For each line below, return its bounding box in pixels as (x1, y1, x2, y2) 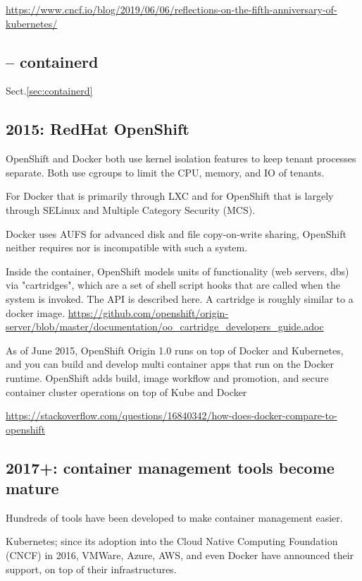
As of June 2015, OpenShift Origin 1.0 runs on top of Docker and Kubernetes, (6, 342, 344, 357)
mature (6, 477, 59, 499)
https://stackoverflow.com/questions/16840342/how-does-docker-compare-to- (6, 408, 337, 423)
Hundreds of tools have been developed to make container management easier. (6, 510, 343, 525)
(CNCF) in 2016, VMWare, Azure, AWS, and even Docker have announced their (6, 548, 354, 563)
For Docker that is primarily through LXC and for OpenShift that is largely (6, 188, 334, 203)
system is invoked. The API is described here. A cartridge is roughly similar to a (6, 291, 354, 306)
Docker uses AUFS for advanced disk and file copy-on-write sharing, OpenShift (6, 226, 347, 241)
